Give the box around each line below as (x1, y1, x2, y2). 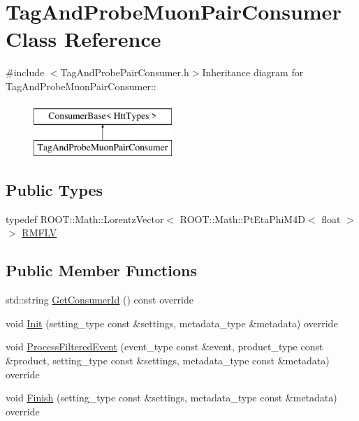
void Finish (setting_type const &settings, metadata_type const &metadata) (6, 390, 337, 405)
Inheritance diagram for (202, 65, 304, 80)
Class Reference (6, 24, 161, 53)
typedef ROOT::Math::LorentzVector (6, 211, 164, 226)
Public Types (6, 179, 103, 201)
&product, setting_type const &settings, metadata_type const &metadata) (6, 353, 330, 368)
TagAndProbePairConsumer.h (60, 65, 189, 80)
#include (6, 65, 45, 80)
